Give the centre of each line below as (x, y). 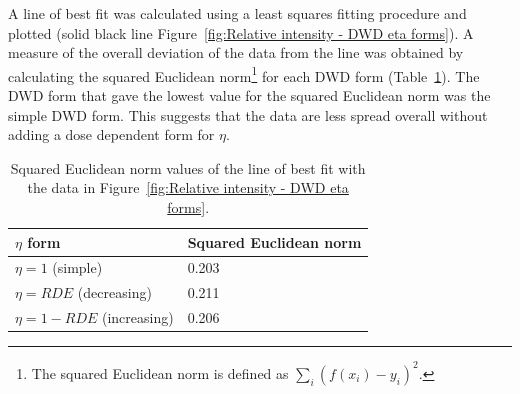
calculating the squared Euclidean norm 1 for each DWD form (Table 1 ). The (244, 74)
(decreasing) (114, 292)
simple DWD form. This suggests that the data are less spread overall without (248, 114)
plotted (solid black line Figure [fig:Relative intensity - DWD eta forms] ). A (241, 32)
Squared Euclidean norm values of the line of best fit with (188, 167)
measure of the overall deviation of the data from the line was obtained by (236, 52)
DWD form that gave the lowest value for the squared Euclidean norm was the (249, 95)
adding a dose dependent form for (111, 134)
